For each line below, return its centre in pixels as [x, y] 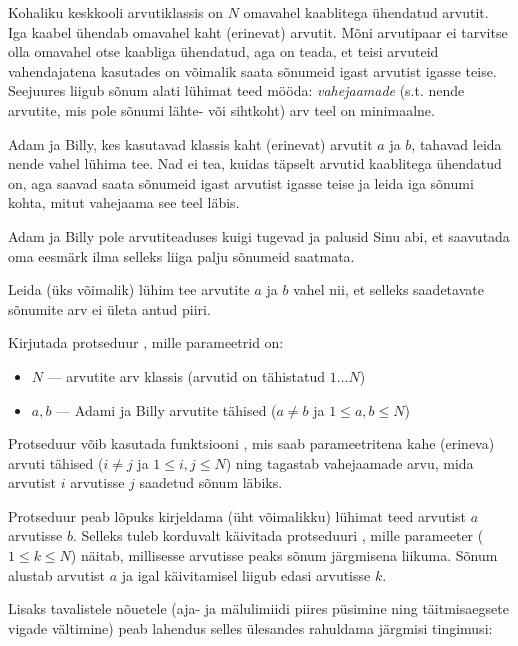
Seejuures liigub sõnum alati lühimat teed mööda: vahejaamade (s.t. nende [236, 90]
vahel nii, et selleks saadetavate [388, 289]
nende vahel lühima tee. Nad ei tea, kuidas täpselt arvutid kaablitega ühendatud [255, 163]
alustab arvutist [57, 574]
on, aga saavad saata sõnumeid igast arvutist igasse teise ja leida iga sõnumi [241, 182]
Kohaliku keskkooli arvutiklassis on [116, 12]
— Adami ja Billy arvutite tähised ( [166, 409]
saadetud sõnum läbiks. [211, 482]
